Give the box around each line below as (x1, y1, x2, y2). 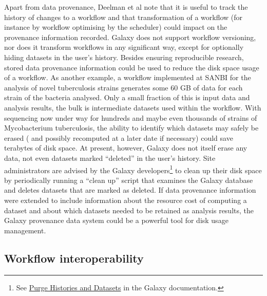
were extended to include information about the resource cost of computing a (4, 194, 247, 205)
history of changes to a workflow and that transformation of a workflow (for (4, 11, 243, 22)
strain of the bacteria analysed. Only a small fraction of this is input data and (4, 92, 250, 103)
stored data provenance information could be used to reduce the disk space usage (4, 62, 259, 72)
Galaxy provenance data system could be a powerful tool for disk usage (4, 215, 228, 226)
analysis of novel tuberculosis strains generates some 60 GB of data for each (4, 82, 243, 92)
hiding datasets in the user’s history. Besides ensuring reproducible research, (4, 51, 244, 62)
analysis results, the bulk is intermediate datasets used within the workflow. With (4, 102, 261, 113)
